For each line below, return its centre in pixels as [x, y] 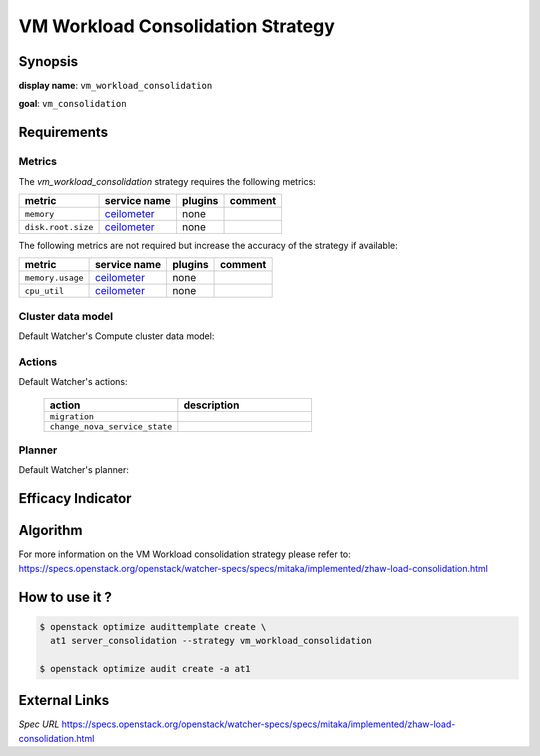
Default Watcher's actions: [73, 382]
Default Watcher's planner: [73, 470]
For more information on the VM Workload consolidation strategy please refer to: [185, 554]
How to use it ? [65, 596]
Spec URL [39, 724]
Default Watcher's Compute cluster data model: [116, 336]
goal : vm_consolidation [72, 104]
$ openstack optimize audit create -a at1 [145, 668]
